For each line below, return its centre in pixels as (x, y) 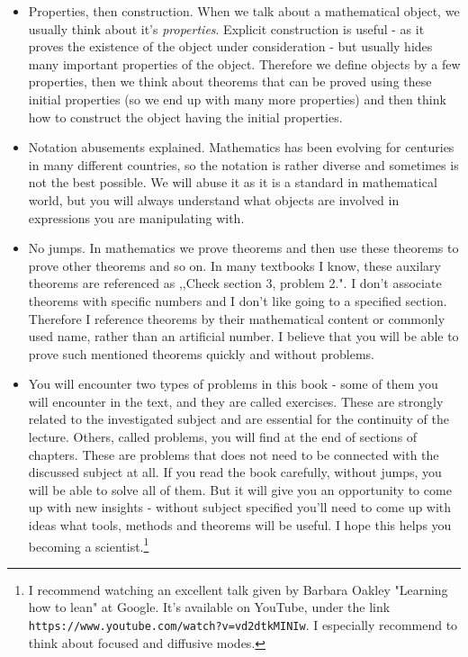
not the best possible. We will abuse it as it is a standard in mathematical (233, 182)
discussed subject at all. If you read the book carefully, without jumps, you (235, 472)
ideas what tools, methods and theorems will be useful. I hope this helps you (240, 525)
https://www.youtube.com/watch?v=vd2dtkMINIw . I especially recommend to (243, 625)
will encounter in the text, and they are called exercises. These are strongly (236, 401)
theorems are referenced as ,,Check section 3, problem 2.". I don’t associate (235, 283)
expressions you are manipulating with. (136, 217)
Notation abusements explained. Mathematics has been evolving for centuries (241, 147)
